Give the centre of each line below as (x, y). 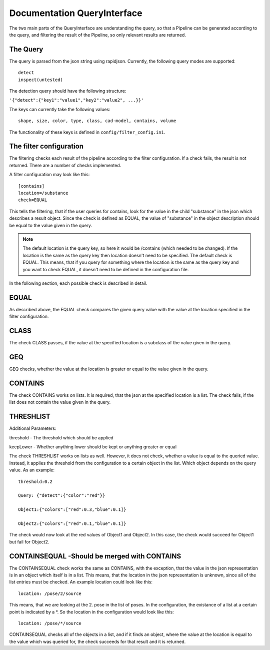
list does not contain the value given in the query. (60, 402)
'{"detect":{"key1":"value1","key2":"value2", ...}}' (76, 100)
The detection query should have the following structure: (68, 91)
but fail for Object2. (29, 542)
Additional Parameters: (33, 428)
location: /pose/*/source (50, 623)
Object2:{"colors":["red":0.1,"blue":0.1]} (72, 523)
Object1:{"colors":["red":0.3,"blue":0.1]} (72, 510)
